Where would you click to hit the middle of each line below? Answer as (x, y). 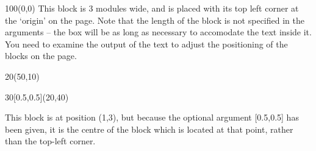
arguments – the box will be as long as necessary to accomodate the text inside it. (158, 32)
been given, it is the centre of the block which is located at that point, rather (149, 129)
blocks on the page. (41, 56)
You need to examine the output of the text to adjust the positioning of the (146, 44)
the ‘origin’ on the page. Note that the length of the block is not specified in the (155, 20)
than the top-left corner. (50, 141)
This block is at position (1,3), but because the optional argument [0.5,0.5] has (152, 117)
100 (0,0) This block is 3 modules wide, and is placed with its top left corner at (152, 8)
